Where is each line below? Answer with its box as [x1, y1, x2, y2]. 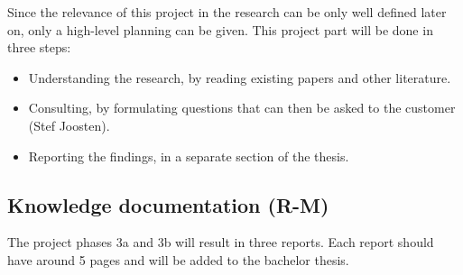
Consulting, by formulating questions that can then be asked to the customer [28, 98, 456, 117]
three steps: [7, 38, 71, 57]
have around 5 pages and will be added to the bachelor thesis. [7, 250, 349, 269]
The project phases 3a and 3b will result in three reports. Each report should [7, 233, 434, 252]
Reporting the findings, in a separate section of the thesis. [28, 146, 349, 165]
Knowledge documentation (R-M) [7, 190, 329, 218]
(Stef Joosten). [28, 115, 110, 134]
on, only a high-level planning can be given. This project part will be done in [7, 20, 433, 39]
